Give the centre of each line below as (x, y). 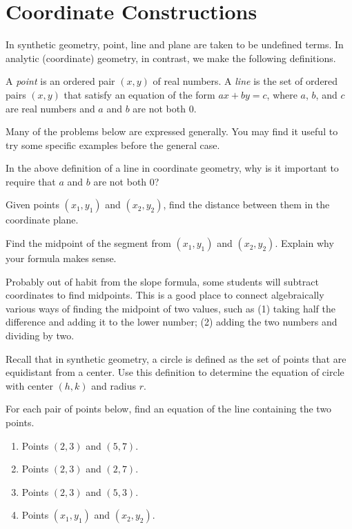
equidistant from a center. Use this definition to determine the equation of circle (175, 372)
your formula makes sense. (61, 258)
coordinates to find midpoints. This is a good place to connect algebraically (165, 295)
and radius (114, 385)
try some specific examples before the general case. (113, 144)
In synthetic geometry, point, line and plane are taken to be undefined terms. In (175, 44)
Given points (32, 204)
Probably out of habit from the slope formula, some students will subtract (162, 281)
